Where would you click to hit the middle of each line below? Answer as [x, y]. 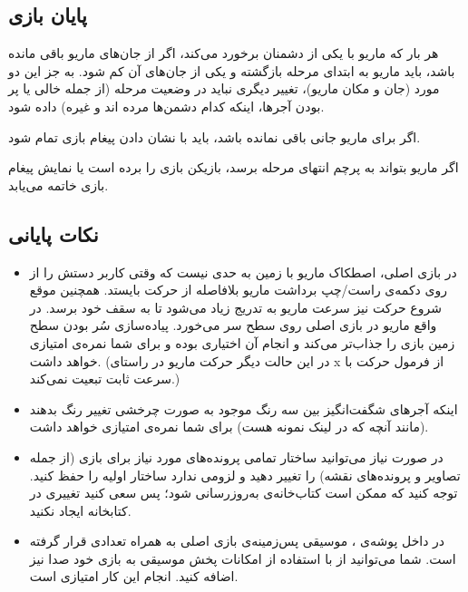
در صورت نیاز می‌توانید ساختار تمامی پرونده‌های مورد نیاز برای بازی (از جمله [236, 456]
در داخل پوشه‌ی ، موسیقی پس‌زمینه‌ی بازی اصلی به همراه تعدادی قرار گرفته [237, 541]
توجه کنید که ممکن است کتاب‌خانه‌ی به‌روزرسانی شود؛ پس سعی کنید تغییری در [244, 493]
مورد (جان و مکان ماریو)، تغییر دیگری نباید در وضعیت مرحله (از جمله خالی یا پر [224, 88]
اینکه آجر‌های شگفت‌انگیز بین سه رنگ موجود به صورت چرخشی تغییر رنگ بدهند [244, 408]
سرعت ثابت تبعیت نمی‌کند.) [105, 378]
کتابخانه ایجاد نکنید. [80, 510]
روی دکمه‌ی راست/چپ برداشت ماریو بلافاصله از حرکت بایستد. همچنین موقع [238, 290]
